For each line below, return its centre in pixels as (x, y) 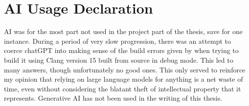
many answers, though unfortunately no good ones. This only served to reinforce (125, 69)
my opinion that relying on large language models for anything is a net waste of (124, 79)
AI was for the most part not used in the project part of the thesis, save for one (123, 31)
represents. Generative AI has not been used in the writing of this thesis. (113, 98)
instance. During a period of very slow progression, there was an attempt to (117, 41)
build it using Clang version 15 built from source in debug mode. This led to (119, 60)
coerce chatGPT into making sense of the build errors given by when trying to (121, 50)
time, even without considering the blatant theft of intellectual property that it (123, 88)
